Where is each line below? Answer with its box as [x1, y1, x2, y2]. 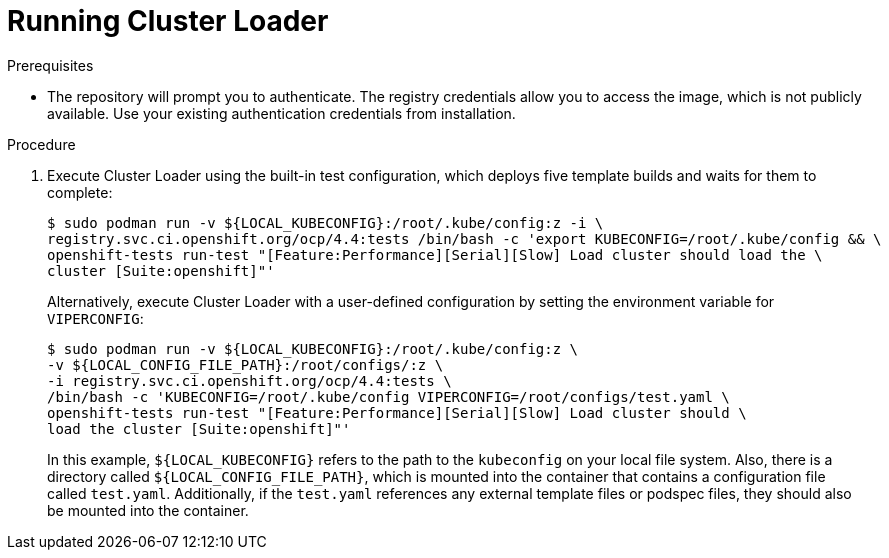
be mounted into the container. [47, 501, 249, 519]
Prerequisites [7, 56, 94, 74]
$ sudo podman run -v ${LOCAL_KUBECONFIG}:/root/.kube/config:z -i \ [47, 214, 604, 231]
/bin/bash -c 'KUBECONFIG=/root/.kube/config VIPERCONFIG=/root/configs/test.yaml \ [47, 388, 730, 405]
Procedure [7, 135, 76, 153]
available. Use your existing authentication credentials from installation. [47, 104, 516, 122]
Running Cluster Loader [7, 4, 329, 38]
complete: [47, 183, 113, 201]
